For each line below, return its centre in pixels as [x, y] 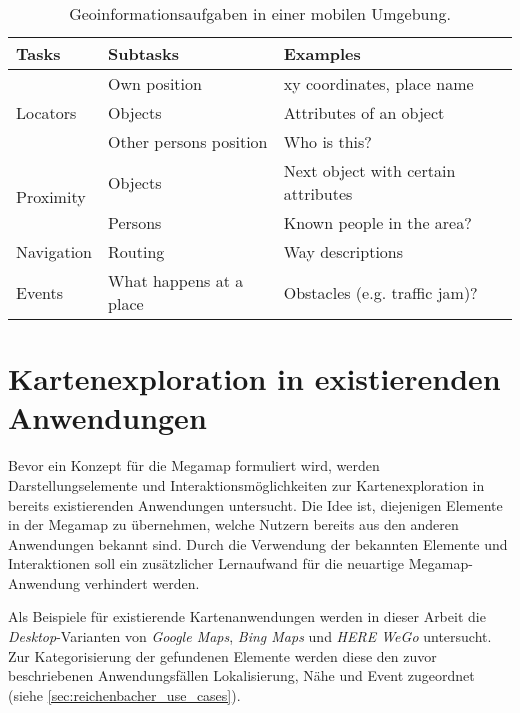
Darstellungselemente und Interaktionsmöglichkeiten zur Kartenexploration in [246, 484]
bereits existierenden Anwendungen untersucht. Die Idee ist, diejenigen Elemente [255, 504]
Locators [46, 112]
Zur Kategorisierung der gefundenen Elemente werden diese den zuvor [222, 655]
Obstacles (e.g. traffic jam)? [380, 292]
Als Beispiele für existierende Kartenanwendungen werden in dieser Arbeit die [247, 616]
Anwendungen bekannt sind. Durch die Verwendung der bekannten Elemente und [258, 543]
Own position [155, 83]
